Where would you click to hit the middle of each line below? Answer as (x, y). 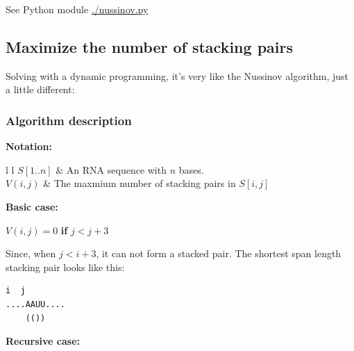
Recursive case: (43, 341)
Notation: (29, 146)
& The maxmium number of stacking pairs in (140, 183)
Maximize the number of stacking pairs (149, 46)
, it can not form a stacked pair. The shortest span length (219, 253)
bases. (191, 169)
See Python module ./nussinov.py (77, 9)
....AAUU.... (35, 304)
